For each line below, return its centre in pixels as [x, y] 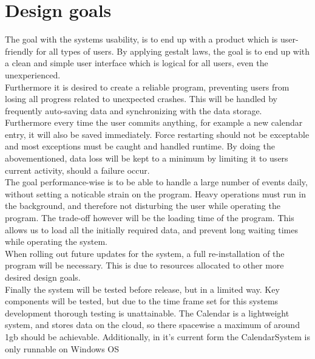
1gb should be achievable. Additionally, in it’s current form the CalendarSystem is [157, 336]
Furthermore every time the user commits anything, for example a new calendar [154, 122]
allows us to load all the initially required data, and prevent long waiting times [151, 229]
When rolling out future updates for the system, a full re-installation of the [145, 253]
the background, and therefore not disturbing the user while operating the [143, 206]
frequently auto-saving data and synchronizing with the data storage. [134, 110]
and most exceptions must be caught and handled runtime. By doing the [140, 146]
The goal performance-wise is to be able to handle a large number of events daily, [156, 182]
